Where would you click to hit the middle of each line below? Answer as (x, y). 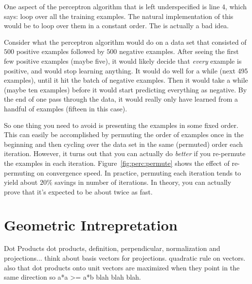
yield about (21, 182)
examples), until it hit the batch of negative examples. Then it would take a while (126, 80)
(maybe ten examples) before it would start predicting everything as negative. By (126, 89)
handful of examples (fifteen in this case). (66, 108)
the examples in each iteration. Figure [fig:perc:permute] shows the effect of (117, 163)
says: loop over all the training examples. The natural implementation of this (119, 16)
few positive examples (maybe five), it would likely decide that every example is (123, 61)
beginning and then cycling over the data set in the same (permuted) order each (124, 144)
